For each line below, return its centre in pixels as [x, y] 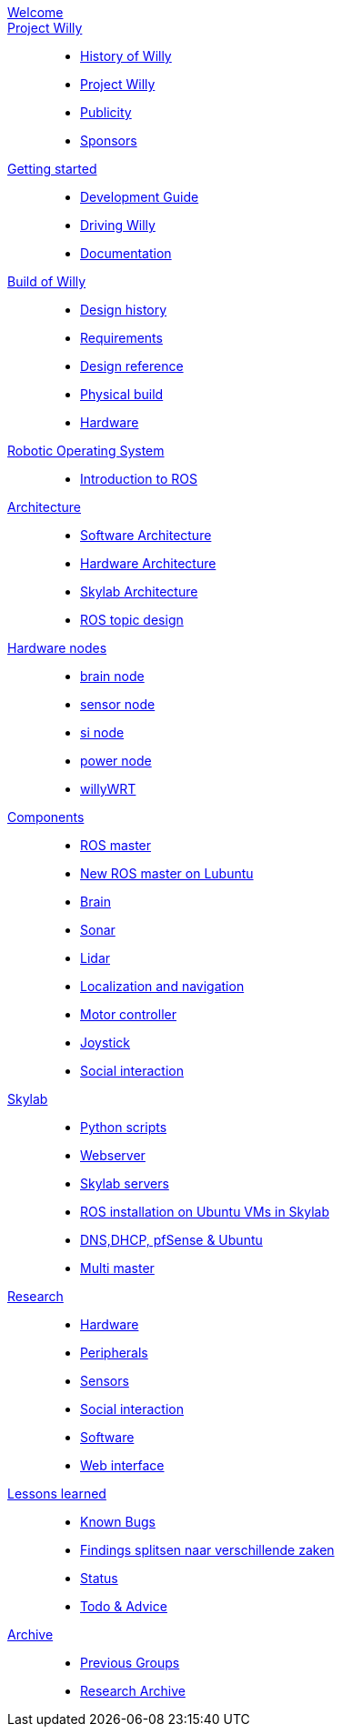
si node [102, 732]
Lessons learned [57, 1493]
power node [116, 761]
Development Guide [140, 197]
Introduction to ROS [139, 479]
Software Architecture [146, 535]
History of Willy [126, 56]
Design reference [132, 366]
